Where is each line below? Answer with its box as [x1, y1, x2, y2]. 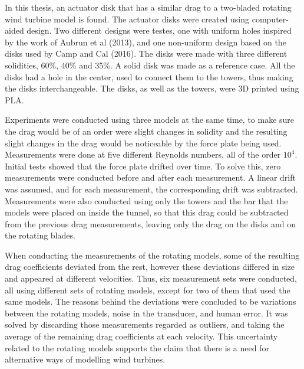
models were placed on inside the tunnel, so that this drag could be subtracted [5, 206, 289, 218]
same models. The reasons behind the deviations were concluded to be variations [5, 295, 296, 308]
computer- [252, 12, 289, 25]
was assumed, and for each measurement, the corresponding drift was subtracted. [5, 182, 298, 195]
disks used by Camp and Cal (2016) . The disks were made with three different [5, 47, 288, 60]
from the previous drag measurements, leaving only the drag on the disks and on [5, 217, 296, 230]
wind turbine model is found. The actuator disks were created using [5, 12, 250, 25]
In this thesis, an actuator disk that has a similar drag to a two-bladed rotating [5, 1, 292, 13]
